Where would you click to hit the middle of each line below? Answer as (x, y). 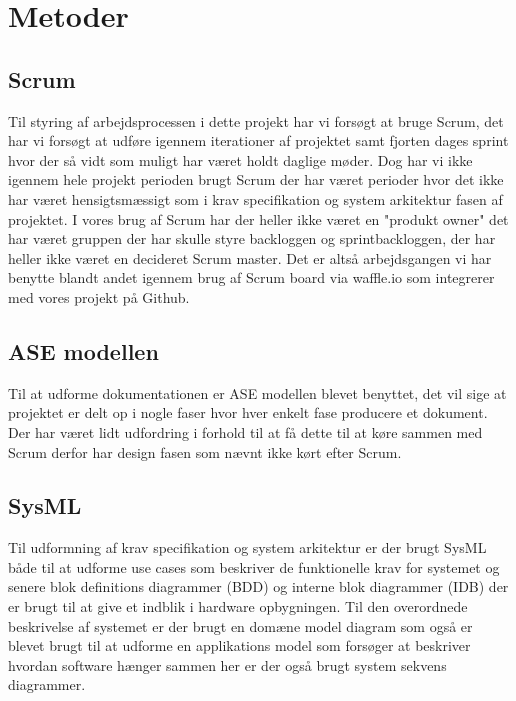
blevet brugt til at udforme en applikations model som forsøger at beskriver (239, 645)
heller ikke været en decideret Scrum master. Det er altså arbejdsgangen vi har (250, 257)
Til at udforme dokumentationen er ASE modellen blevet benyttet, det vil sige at (257, 392)
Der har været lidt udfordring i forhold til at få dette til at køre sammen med (245, 431)
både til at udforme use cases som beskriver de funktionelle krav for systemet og (254, 566)
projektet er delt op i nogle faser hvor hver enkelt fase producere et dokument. (248, 412)
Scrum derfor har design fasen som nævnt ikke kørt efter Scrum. (205, 451)
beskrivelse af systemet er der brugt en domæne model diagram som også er (240, 625)
